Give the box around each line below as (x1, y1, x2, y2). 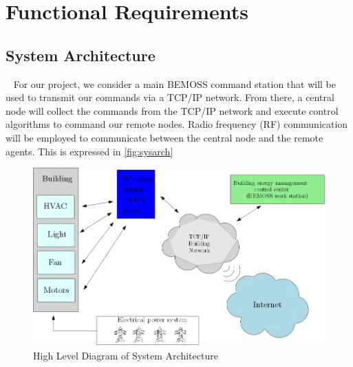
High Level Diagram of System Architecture (33, 348, 218, 362)
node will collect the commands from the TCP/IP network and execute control (6, 103, 339, 118)
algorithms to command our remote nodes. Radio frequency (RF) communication (6, 117, 348, 131)
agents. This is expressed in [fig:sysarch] (6, 144, 173, 158)
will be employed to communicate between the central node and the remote (6, 130, 323, 144)
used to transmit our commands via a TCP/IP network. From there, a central (6, 90, 334, 104)
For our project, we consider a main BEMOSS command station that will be (13, 76, 336, 91)
